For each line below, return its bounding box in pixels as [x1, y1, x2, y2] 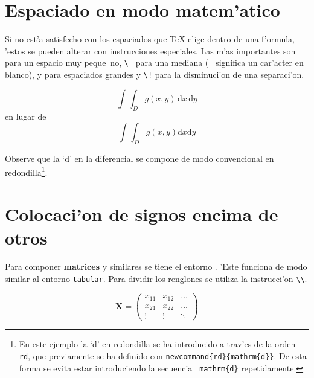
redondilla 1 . [5, 164, 48, 179]
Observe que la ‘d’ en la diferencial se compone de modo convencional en [5, 152, 274, 164]
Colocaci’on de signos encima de [5, 201, 278, 226]
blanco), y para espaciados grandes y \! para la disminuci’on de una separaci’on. [5, 68, 304, 80]
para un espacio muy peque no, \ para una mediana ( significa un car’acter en [5, 56, 304, 69]
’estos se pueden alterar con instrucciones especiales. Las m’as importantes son [5, 44, 296, 57]
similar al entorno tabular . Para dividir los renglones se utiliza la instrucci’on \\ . [5, 272, 307, 284]
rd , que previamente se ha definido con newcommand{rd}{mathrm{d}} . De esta [19, 349, 307, 362]
